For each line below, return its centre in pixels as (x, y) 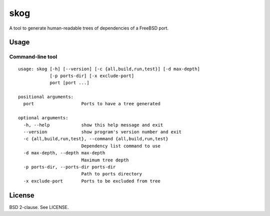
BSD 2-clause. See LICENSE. (39, 207)
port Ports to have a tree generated (92, 104)
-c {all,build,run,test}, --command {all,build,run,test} (96, 139)
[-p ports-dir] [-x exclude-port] (92, 76)
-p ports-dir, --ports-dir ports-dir (69, 167)
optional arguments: (43, 118)
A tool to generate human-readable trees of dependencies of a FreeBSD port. (89, 28)
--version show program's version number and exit (102, 132)
